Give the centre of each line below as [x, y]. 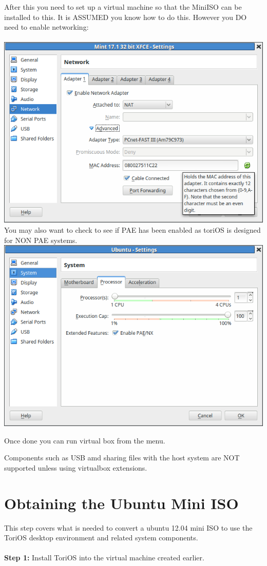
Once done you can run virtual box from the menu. [85, 440]
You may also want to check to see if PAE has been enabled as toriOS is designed [132, 230]
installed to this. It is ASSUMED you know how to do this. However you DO [126, 17]
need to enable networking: [46, 27]
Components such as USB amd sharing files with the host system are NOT [122, 458]
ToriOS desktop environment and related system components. [101, 538]
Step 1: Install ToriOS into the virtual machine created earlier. [104, 558]
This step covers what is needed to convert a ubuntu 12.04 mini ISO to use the [128, 527]
